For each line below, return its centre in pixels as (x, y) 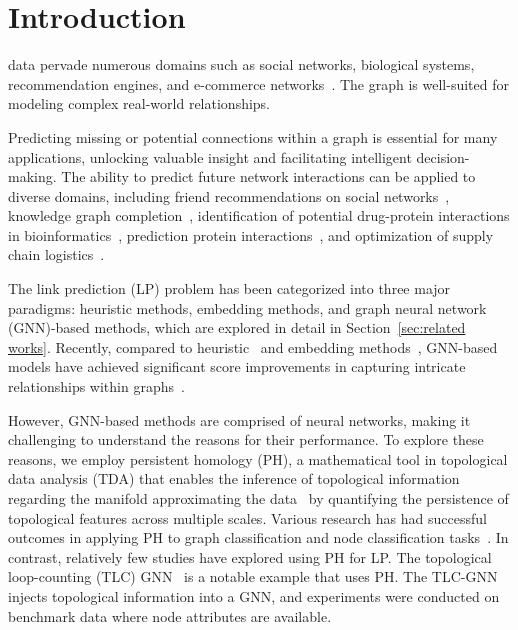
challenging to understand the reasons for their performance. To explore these (246, 439)
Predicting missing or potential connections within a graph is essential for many (253, 136)
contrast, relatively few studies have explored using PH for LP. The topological (250, 556)
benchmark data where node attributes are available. (170, 615)
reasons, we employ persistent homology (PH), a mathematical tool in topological (258, 458)
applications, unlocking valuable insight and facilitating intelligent (210, 156)
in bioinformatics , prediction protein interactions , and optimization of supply (251, 234)
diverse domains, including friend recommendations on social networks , (229, 195)
